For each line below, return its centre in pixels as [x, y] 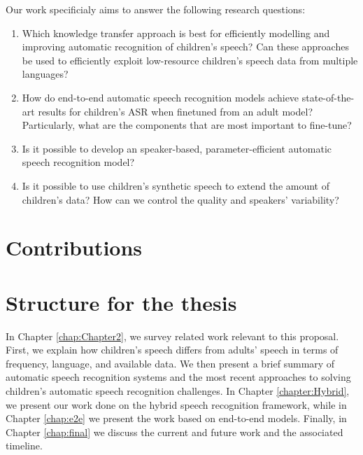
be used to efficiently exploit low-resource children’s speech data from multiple [190, 60]
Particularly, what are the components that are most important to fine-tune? [187, 125]
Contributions [74, 247]
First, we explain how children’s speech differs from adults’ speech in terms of [172, 350]
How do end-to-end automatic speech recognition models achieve [161, 97]
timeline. [24, 446]
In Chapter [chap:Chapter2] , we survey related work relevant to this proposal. [172, 336]
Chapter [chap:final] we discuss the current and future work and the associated [175, 432]
